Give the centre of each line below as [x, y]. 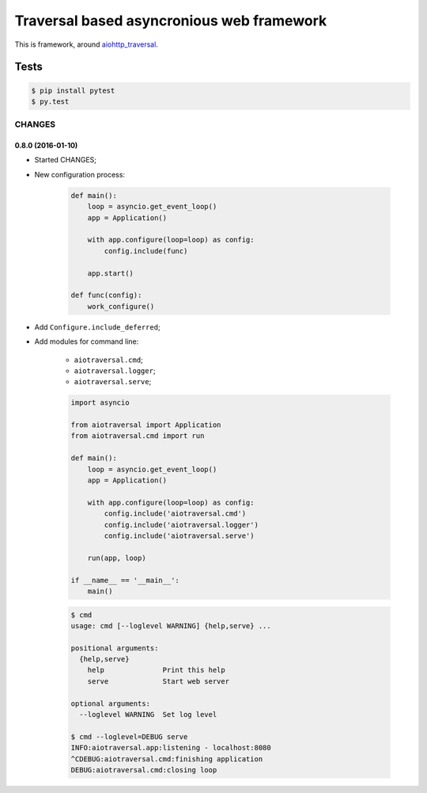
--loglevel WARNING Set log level [148, 715]
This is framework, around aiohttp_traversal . [86, 44]
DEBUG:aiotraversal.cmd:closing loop [144, 770]
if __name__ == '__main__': [125, 580]
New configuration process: [80, 174]
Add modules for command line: [87, 341]
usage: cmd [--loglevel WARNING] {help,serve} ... [171, 625]
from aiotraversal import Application [146, 425]
